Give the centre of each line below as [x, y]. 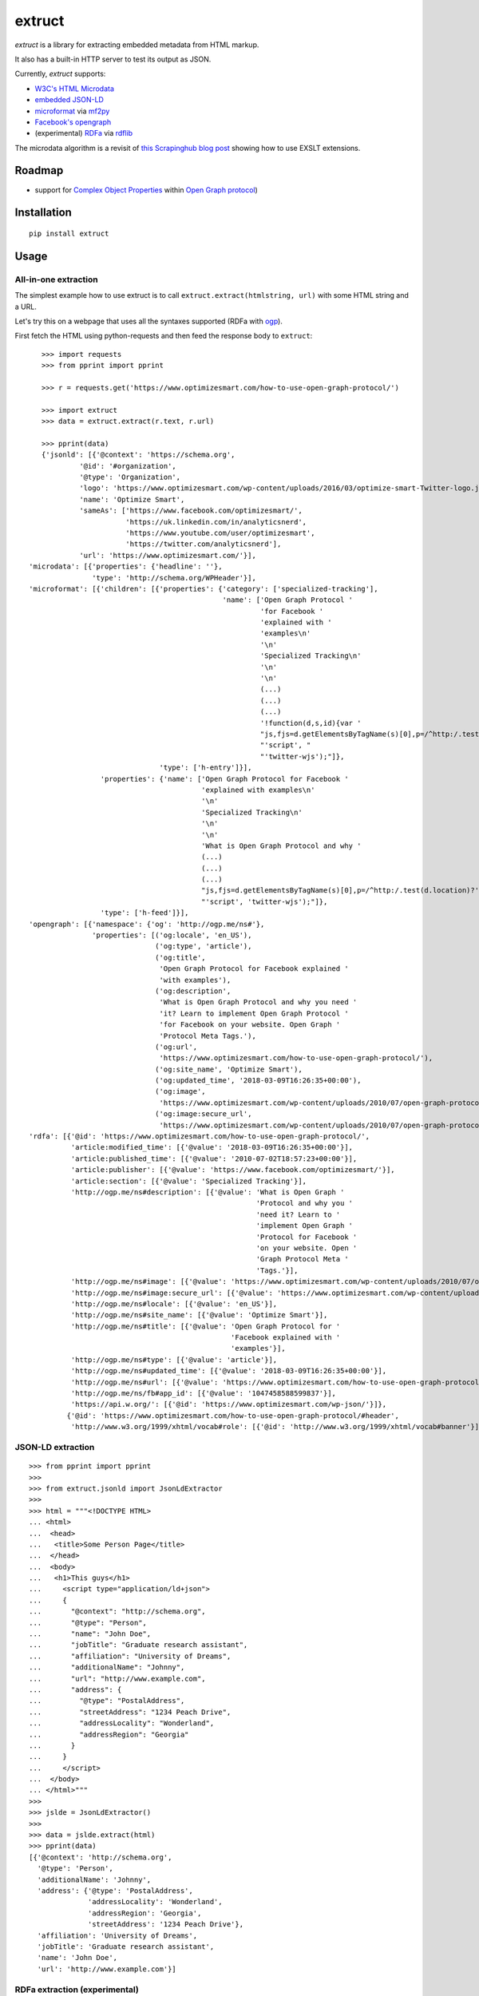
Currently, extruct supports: [60, 74]
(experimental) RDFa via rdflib [84, 133]
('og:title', [180, 957]
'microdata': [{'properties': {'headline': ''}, [126, 566]
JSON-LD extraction [55, 1447]
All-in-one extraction [57, 279]
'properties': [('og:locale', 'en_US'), [172, 935]
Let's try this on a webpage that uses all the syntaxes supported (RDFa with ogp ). [148, 321]
